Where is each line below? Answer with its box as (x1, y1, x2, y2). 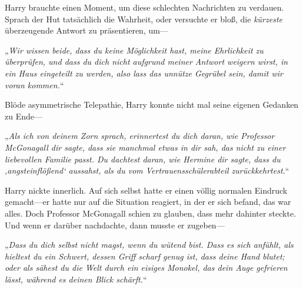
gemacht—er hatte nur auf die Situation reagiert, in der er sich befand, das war (5, 195, 291, 208)
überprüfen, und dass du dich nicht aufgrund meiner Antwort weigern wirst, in (5, 55, 288, 68)
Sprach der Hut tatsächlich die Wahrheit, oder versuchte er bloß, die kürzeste (5, 12, 282, 25)
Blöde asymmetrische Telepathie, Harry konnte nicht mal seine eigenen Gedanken (5, 98, 299, 111)
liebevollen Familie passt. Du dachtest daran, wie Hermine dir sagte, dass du (5, 152, 281, 165)
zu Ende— (5, 109, 42, 122)
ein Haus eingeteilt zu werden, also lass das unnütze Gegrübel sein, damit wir (5, 67, 284, 79)
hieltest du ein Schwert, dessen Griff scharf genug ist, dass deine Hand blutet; (5, 250, 285, 262)
